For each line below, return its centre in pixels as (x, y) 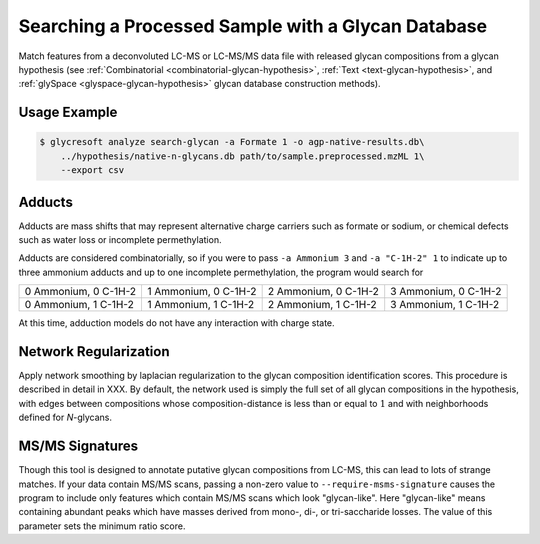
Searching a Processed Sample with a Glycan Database (253, 26)
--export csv (92, 170)
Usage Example (68, 112)
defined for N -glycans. (65, 417)
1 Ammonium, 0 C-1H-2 (202, 292)
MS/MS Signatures (78, 446)
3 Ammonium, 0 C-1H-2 (446, 292)
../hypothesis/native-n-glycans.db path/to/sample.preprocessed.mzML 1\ (242, 156)
